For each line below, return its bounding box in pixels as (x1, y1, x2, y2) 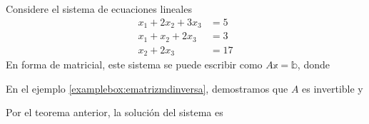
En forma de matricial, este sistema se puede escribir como (6, 57, 263, 72)
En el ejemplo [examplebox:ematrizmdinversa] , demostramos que (6, 81, 288, 95)
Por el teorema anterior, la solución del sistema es (6, 105, 223, 120)
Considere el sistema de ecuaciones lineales (6, 1, 192, 16)
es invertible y (302, 81, 363, 95)
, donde (297, 57, 330, 72)
